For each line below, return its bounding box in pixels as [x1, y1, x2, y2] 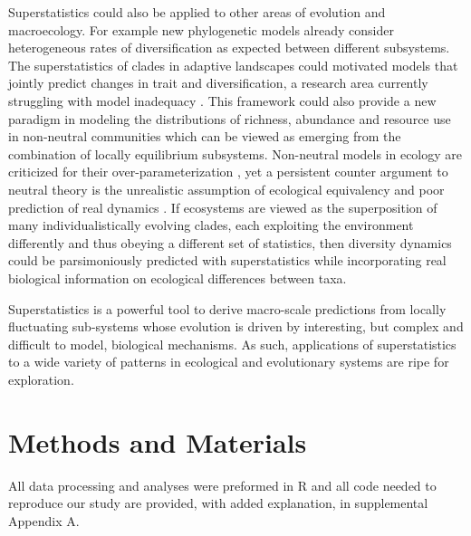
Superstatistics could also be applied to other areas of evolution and [8, 3, 386, 21]
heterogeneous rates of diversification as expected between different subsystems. [8, 38, 450, 57]
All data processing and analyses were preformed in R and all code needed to [8, 475, 437, 494]
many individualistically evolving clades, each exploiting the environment [8, 215, 414, 234]
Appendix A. [8, 511, 80, 530]
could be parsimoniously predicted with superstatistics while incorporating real [8, 251, 447, 270]
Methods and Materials [8, 423, 307, 460]
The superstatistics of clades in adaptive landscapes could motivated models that [8, 55, 458, 74]
